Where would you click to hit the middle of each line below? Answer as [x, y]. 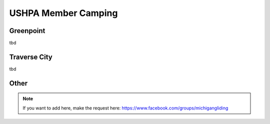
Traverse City [31, 57]
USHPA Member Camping [63, 13]
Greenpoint [27, 31]
